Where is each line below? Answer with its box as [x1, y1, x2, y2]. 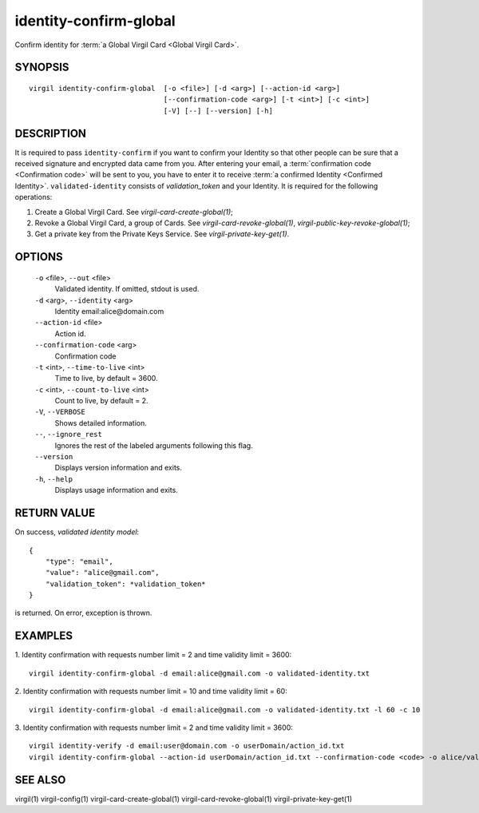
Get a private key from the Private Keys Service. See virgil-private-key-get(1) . [34, 229, 290, 239]
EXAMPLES [14, 629, 73, 643]
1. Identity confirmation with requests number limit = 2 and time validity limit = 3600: [14, 650, 292, 660]
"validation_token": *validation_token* [45, 579, 207, 589]
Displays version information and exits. [54, 463, 183, 473]
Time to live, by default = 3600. [54, 374, 159, 383]
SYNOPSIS [14, 61, 69, 74]
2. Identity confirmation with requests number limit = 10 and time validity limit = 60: [14, 687, 287, 696]
